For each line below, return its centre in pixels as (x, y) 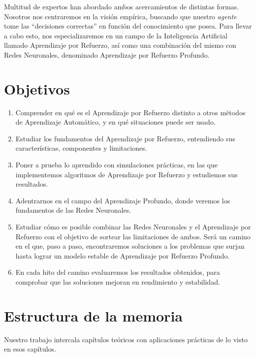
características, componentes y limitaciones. (81, 148)
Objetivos (37, 88)
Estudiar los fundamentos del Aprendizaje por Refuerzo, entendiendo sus (125, 138)
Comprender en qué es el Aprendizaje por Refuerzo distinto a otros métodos (130, 112)
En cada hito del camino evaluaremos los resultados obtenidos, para (118, 272)
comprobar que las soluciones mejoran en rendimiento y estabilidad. (118, 282)
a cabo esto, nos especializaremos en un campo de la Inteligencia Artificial (116, 35)
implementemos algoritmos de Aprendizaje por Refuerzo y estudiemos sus (127, 174)
